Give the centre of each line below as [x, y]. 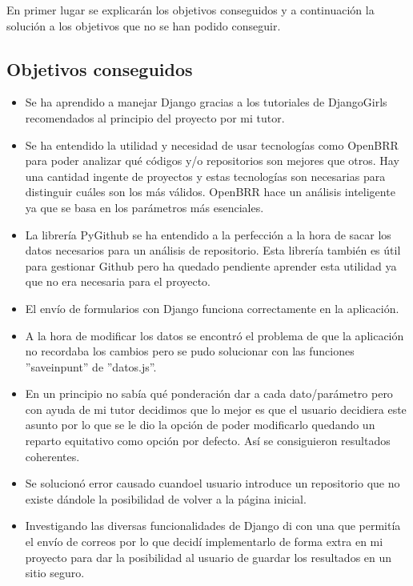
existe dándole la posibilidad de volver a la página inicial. [166, 498]
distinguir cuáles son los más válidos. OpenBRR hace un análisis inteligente [210, 192]
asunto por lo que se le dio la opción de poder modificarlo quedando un [200, 425]
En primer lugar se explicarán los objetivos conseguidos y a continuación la [190, 10]
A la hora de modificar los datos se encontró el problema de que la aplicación [215, 335]
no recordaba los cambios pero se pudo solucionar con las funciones [190, 351]
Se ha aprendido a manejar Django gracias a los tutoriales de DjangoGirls [206, 102]
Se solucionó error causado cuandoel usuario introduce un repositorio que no [213, 483]
